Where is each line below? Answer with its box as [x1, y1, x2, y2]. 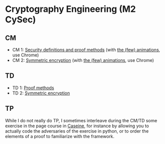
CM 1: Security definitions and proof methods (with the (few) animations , [12, 47, 161, 52]
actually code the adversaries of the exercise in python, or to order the [5, 128, 149, 134]
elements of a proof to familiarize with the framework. [5, 133, 115, 139]
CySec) [5, 14, 36, 25]
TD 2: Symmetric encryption [12, 90, 70, 96]
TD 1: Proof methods [12, 85, 54, 91]
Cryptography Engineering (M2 [5, 3, 136, 15]
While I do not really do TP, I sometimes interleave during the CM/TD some [5, 117, 157, 123]
